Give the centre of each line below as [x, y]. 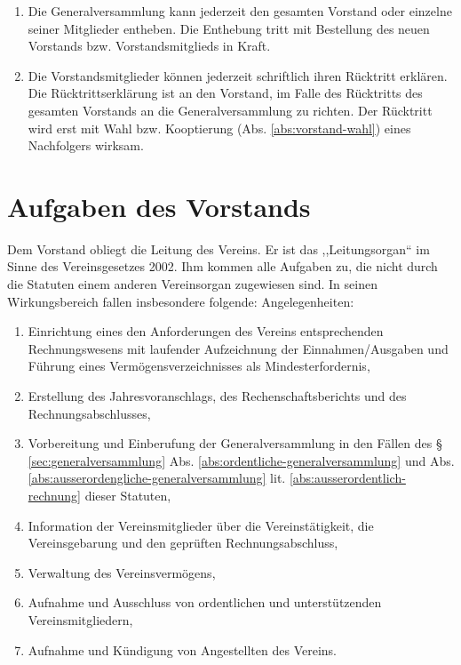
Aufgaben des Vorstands [159, 206]
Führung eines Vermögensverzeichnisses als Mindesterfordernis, [199, 366]
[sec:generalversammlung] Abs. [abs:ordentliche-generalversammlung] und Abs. [241, 460]
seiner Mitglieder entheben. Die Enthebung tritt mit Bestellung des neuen [229, 28]
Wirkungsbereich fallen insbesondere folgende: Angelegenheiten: [181, 301]
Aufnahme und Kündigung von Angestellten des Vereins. [182, 649]
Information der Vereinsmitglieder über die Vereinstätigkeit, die [201, 525]
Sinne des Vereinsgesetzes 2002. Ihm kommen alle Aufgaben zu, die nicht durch [223, 266]
